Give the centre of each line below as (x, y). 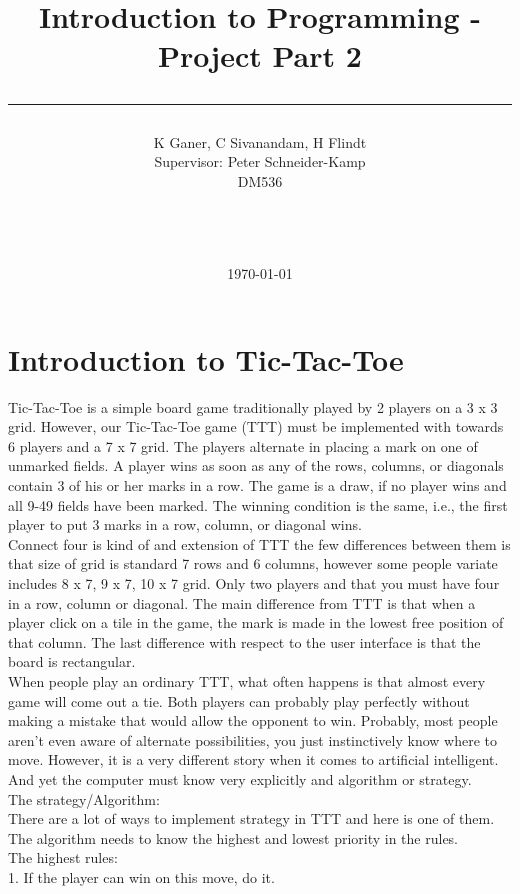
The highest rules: (63, 857)
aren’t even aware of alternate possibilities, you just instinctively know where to (252, 739)
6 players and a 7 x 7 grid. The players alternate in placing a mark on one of (243, 445)
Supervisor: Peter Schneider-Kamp (260, 161)
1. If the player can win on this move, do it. (141, 876)
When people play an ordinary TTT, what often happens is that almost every (247, 680)
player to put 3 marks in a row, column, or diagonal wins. (185, 524)
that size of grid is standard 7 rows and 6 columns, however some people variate (253, 563)
